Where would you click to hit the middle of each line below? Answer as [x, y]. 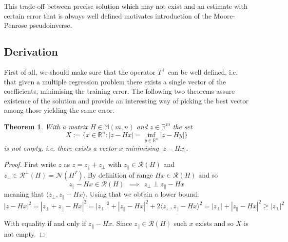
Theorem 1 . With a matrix [46, 126]
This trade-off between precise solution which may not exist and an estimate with [126, 6]
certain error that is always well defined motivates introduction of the [108, 15]
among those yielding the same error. [59, 110]
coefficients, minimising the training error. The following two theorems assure [119, 91]
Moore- [224, 15]
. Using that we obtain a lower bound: [142, 194]
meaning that [24, 194]
